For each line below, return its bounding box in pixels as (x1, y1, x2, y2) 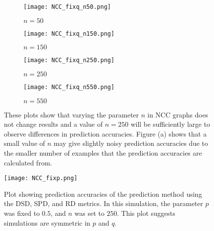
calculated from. (4, 157, 52, 167)
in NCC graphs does (147, 109, 208, 119)
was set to (74, 208, 105, 218)
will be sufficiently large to (130, 119, 210, 129)
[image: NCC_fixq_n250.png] (23, 57, 115, 64)
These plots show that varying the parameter (4, 109, 139, 119)
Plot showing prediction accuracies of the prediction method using (4, 188, 202, 199)
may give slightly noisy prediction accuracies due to (53, 138, 208, 148)
